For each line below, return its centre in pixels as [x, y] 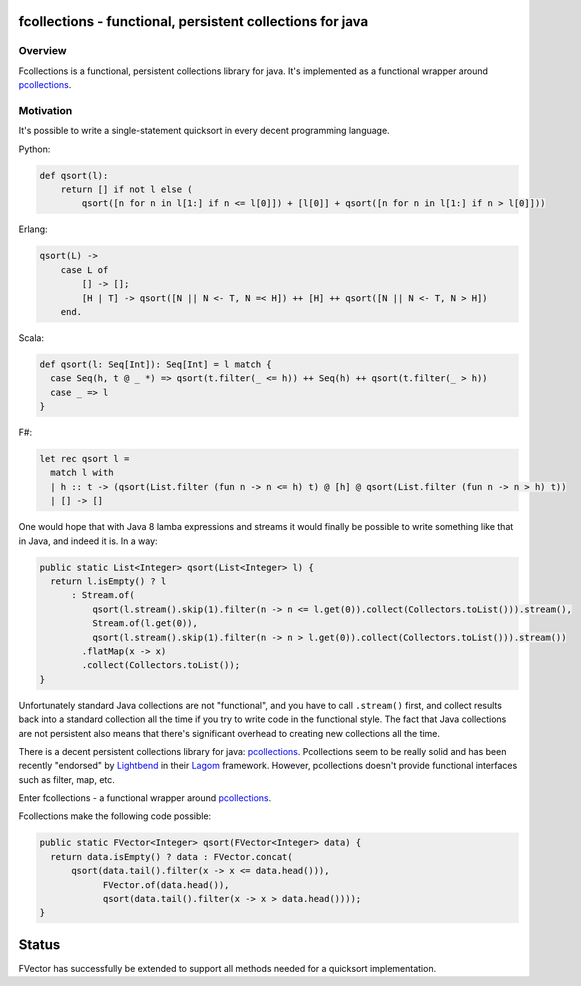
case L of [84, 269]
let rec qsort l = [84, 459]
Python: [34, 149]
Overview [42, 51]
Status [39, 944]
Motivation [45, 110]
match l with [82, 473]
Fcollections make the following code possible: [115, 816]
